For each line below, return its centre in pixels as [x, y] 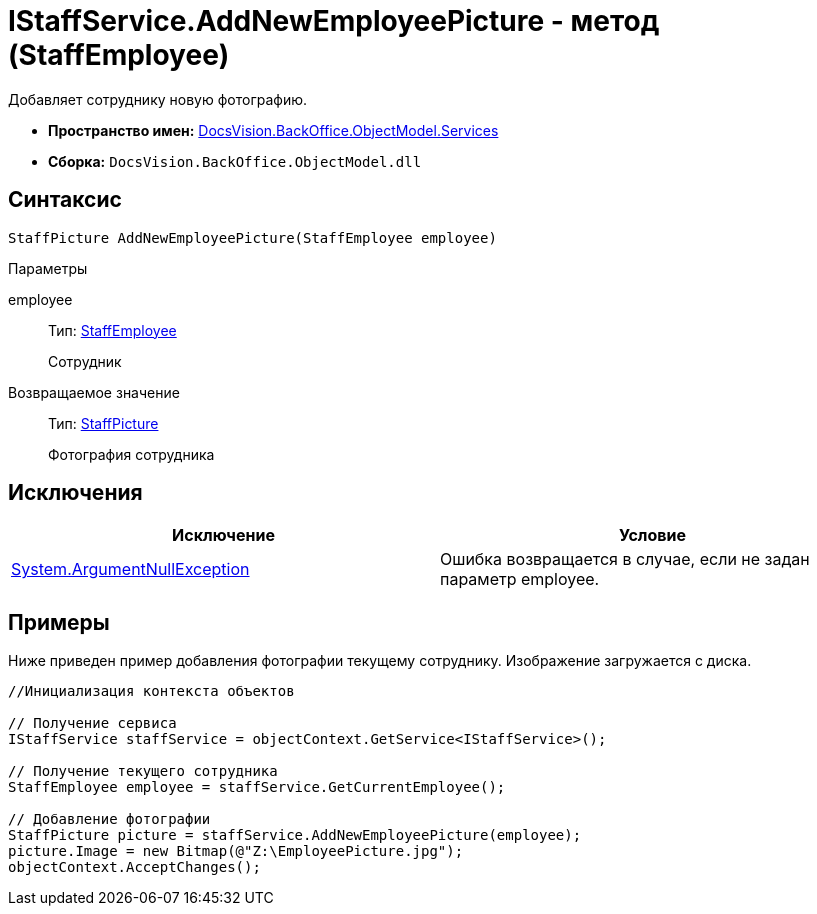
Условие [652, 535]
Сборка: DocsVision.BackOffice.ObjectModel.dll [235, 161]
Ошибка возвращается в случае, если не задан [625, 559]
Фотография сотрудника [131, 454]
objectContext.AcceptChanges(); [134, 867]
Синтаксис [65, 200]
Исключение [223, 535]
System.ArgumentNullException [130, 569]
